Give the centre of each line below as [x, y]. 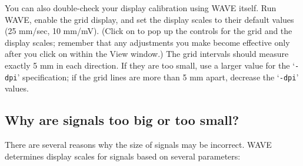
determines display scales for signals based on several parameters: [123, 156]
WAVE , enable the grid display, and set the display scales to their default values [149, 19]
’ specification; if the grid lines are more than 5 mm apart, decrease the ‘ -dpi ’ [158, 77]
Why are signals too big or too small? [122, 120]
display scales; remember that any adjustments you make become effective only [147, 42]
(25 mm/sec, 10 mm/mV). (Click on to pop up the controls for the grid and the [149, 31]
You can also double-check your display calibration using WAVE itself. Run [141, 8]
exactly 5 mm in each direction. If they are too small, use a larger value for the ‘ [150, 65]
